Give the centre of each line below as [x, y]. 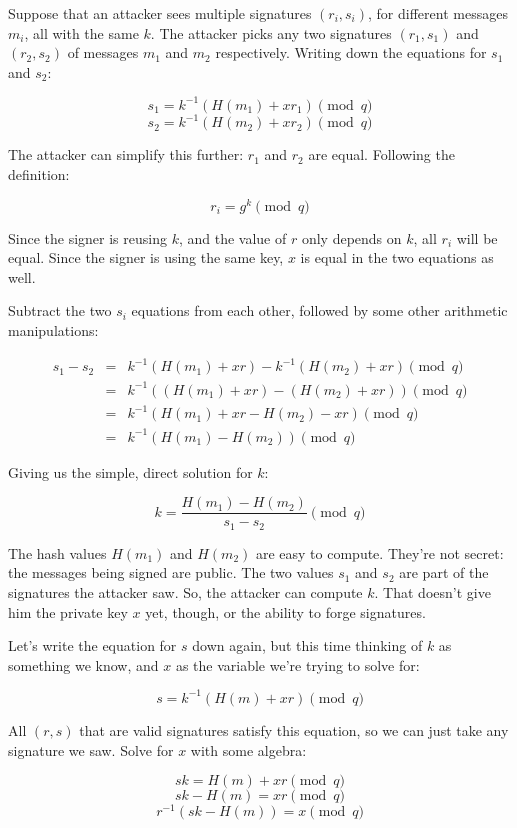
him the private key [68, 611]
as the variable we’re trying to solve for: [297, 664]
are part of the [444, 572]
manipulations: [53, 330]
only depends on [351, 237]
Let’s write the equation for [92, 645]
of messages [103, 52]
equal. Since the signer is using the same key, [146, 257]
